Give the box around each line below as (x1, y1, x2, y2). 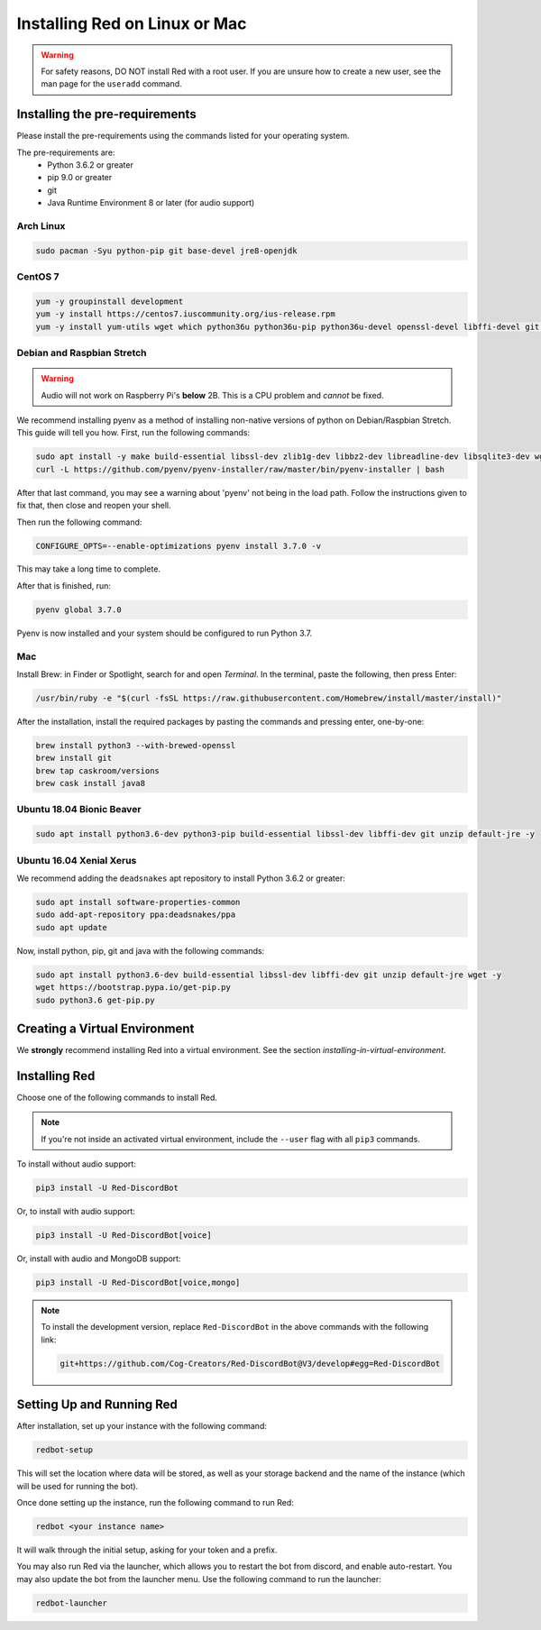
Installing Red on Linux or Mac (16, 14, 247, 33)
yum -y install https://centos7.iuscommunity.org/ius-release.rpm (35, 309, 335, 319)
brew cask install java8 (35, 778, 146, 789)
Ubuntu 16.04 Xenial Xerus (16, 854, 137, 866)
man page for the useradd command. (41, 78, 182, 89)
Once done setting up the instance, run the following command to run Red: (16, 1497, 295, 1507)
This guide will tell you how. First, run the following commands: (16, 427, 251, 438)
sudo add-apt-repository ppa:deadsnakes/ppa (35, 910, 236, 920)
